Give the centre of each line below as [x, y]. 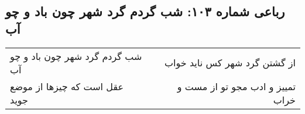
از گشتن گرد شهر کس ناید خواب [230, 63]
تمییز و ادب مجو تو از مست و [236, 86]
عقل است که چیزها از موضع [67, 86]
